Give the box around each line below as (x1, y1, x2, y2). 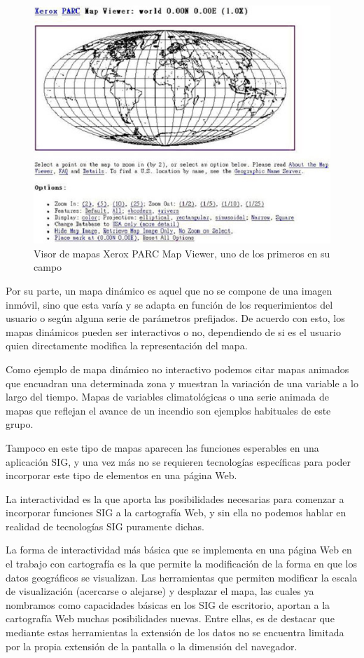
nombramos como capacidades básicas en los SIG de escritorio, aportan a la (6, 597, 330, 612)
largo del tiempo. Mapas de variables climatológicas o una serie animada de (6, 389, 330, 404)
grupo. (6, 417, 34, 431)
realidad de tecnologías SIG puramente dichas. (6, 518, 204, 533)
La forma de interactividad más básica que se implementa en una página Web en (6, 542, 352, 557)
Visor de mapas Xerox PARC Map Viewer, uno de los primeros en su (34, 246, 330, 260)
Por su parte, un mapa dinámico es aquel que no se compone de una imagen (6, 283, 332, 297)
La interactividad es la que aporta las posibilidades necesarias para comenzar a (6, 491, 344, 506)
